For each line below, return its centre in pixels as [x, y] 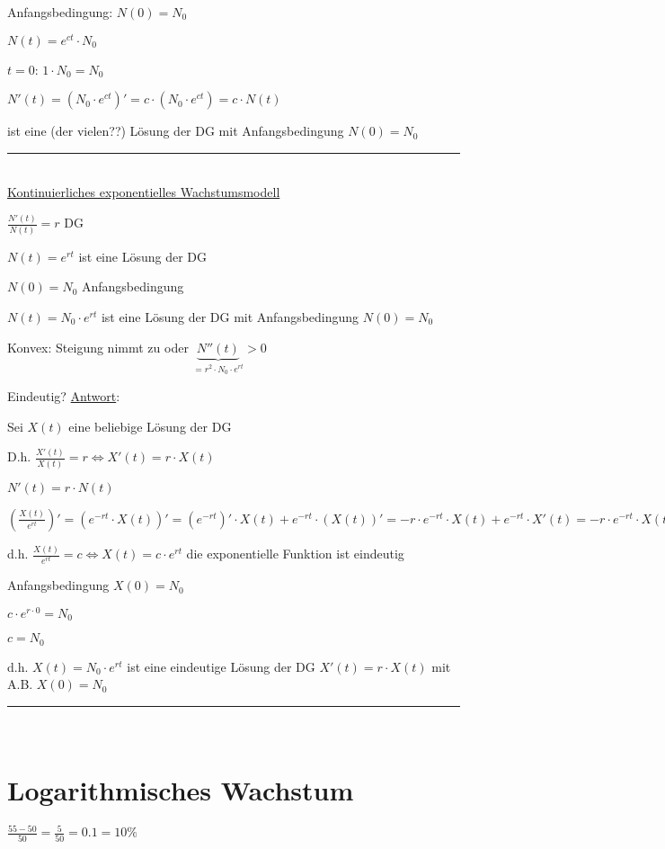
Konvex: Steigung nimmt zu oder [98, 347]
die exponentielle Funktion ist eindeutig [295, 554]
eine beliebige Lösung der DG [150, 426]
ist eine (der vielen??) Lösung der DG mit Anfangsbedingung [176, 131]
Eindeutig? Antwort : [64, 395]
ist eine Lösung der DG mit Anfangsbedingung [230, 316]
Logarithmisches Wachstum [181, 789]
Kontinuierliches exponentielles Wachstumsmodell [144, 192]
